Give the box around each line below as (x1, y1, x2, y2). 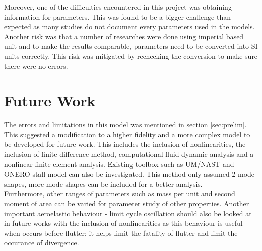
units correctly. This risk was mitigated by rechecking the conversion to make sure (4, 50, 258, 61)
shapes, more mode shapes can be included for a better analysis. (4, 178, 203, 189)
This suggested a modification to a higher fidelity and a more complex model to (4, 129, 250, 139)
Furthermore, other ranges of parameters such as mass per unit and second (4, 188, 235, 199)
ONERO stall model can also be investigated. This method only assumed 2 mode (4, 169, 255, 179)
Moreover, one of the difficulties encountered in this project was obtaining (4, 2, 232, 12)
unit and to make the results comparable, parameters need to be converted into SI (4, 41, 258, 51)
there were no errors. (4, 60, 68, 71)
